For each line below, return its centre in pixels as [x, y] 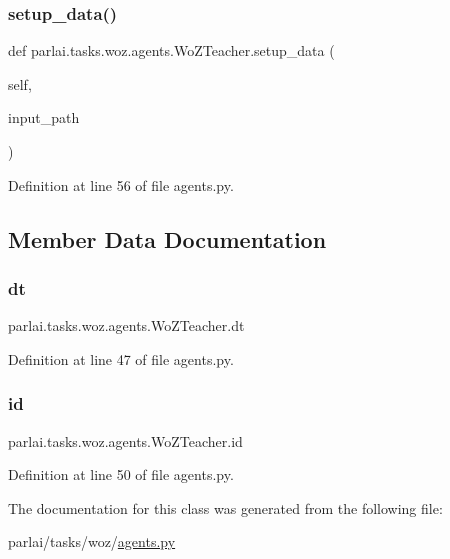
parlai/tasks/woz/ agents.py [92, 541]
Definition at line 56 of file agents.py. [121, 184]
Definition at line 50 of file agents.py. [121, 474]
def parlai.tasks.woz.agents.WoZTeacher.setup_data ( [171, 50]
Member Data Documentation [167, 238]
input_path [44, 117]
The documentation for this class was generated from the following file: [225, 507]
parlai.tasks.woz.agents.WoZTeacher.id [125, 440]
